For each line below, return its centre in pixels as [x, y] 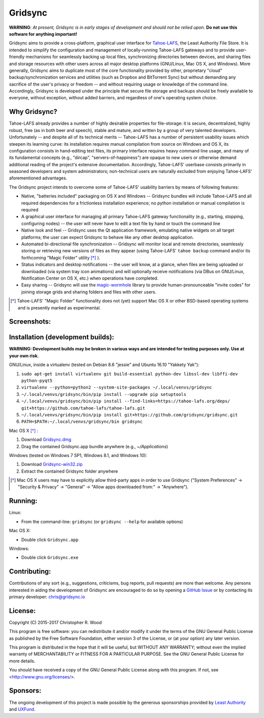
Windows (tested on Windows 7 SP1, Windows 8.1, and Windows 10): [78, 455]
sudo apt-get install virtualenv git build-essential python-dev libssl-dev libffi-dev [130, 374]
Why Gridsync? [33, 112]
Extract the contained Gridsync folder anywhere [70, 471]
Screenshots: [30, 322]
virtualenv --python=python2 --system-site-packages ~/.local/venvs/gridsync [117, 388]
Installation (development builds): [62, 337]
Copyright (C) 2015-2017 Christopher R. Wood [55, 622]
